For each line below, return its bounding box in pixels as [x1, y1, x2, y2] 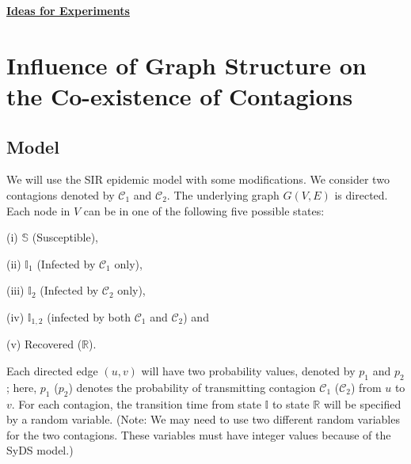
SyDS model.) [6, 442, 74, 458]
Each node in [6, 202, 70, 219]
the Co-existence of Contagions [6, 79, 353, 112]
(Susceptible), [32, 229, 99, 245]
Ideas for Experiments [6, 2, 130, 18]
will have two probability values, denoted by [141, 362, 356, 378]
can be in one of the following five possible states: [83, 202, 325, 219]
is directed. [334, 186, 388, 203]
